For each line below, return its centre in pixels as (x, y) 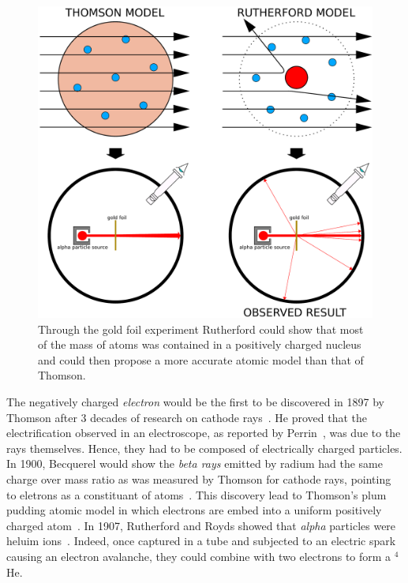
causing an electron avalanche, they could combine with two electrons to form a (199, 556)
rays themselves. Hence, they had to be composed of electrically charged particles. (204, 448)
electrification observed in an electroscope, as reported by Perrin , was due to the (204, 433)
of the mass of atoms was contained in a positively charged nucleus (200, 344)
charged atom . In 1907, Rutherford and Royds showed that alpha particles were (201, 525)
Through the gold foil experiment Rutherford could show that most (201, 329)
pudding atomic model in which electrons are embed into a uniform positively (194, 510)
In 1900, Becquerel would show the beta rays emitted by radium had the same (195, 463)
